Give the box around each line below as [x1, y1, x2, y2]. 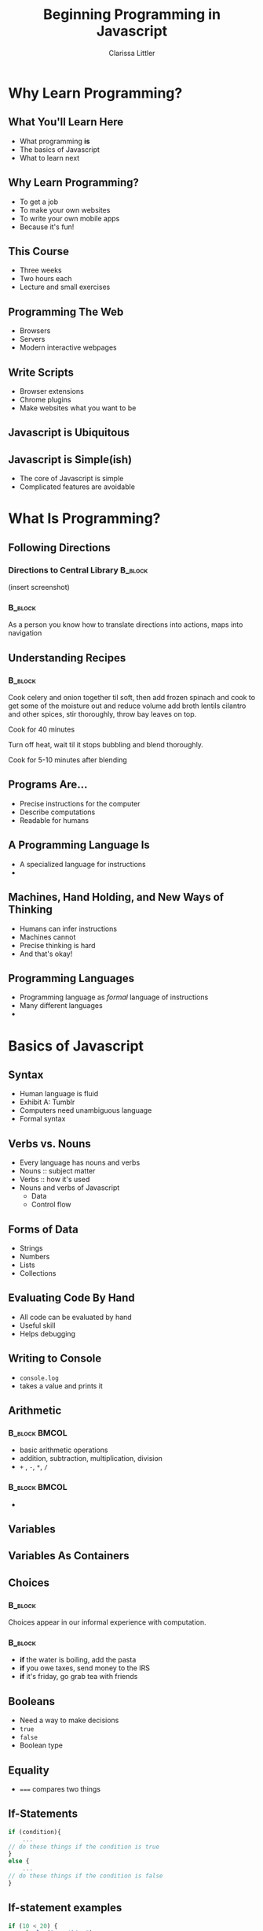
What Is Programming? [8, 510, 161, 528]
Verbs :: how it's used [19, 1175, 90, 1184]
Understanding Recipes [8, 651, 126, 665]
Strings [19, 1243, 43, 1253]
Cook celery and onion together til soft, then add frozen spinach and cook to [8, 693, 256, 702]
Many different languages [19, 1001, 104, 1010]
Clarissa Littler [108, 48, 155, 57]
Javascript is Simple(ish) [8, 453, 132, 466]
